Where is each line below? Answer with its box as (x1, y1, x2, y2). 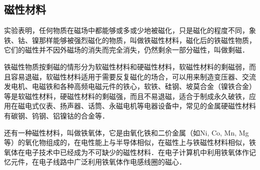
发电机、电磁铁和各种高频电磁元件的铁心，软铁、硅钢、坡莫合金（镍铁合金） (4, 81, 256, 91)
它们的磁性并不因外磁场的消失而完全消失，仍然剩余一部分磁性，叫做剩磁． (4, 44, 249, 55)
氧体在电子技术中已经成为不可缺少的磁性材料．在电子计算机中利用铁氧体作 (4, 146, 249, 157)
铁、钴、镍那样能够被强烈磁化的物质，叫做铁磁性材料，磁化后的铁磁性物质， (4, 34, 256, 45)
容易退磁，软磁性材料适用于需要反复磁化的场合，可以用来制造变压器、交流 (10, 71, 256, 81)
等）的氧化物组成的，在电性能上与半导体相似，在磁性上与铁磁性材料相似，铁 (4, 137, 256, 147)
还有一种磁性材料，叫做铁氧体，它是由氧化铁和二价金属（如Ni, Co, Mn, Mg (4, 127, 249, 137)
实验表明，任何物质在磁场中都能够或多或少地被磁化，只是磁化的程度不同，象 (4, 25, 256, 35)
